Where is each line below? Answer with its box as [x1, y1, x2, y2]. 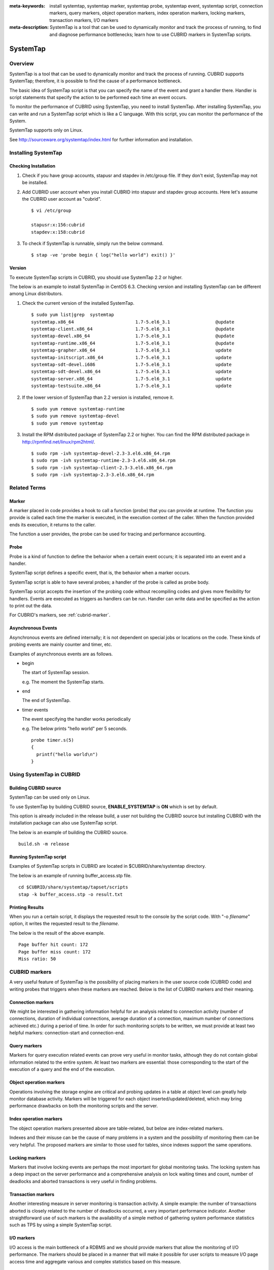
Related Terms [9, 484, 46, 491]
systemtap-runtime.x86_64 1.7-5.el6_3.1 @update [31, 340, 234, 346]
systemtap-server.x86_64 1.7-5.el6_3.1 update [31, 376, 232, 382]
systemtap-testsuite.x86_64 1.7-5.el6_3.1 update [31, 383, 232, 389]
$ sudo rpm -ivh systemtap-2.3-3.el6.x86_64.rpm [31, 472, 154, 478]
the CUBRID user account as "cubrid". [22, 196, 101, 202]
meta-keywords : [9, 3, 46, 9]
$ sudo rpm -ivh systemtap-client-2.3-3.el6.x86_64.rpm [31, 465, 173, 470]
